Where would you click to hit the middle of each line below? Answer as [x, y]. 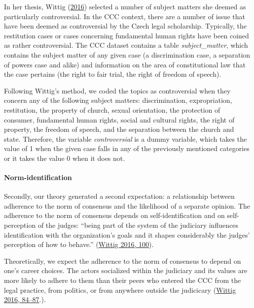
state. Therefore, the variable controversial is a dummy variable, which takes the [126, 139]
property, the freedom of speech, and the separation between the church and [119, 129]
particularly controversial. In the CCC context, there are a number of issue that [125, 16]
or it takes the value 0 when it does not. [65, 158]
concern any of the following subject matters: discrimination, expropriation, [118, 100]
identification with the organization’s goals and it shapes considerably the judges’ [127, 234]
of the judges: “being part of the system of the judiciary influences [138, 225]
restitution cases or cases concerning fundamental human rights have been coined [127, 35]
